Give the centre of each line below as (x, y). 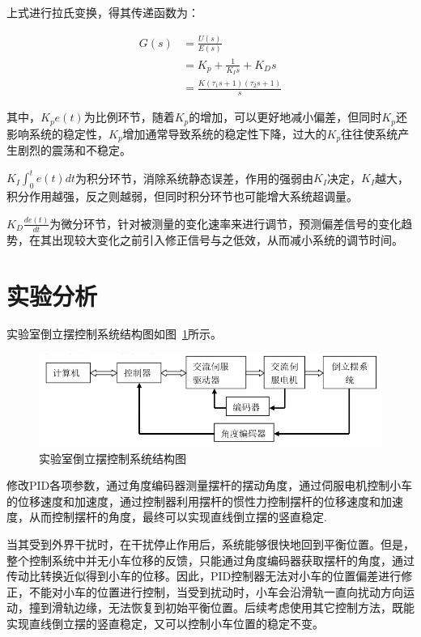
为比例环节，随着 (129, 117)
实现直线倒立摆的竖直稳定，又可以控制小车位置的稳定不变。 (165, 624)
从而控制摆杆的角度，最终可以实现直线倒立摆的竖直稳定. (178, 517)
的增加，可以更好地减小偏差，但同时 (285, 117)
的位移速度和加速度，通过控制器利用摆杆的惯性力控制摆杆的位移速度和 (193, 501)
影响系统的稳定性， (57, 133)
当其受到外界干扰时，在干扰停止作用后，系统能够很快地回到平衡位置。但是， (210, 544)
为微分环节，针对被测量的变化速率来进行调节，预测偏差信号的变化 (225, 223)
